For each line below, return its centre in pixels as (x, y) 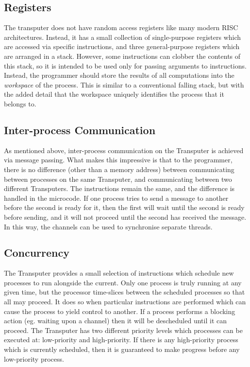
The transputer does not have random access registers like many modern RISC (121, 27)
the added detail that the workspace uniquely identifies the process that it (114, 94)
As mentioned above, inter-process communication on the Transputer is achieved (124, 150)
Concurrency (37, 253)
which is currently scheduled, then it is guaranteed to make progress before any (122, 349)
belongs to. (20, 103)
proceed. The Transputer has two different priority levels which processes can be (123, 330)
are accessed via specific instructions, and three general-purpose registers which (122, 46)
